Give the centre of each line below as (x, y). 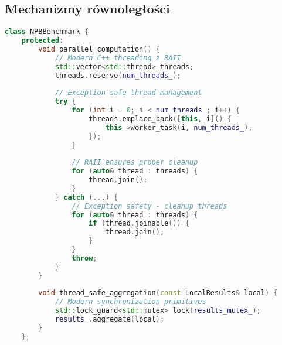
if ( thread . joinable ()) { (139, 223)
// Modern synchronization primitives (130, 302)
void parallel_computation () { (99, 49)
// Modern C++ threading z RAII (118, 58)
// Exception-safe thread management (128, 93)
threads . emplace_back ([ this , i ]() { (160, 119)
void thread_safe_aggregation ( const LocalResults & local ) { (158, 293)
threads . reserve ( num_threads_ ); (118, 75)
